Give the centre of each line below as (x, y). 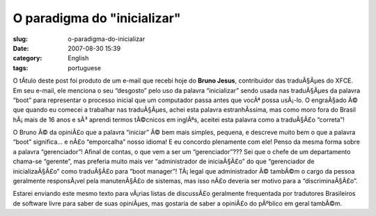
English (78, 58)
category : (28, 58)
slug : (20, 39)
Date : (21, 48)
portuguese (84, 68)
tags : (21, 68)
